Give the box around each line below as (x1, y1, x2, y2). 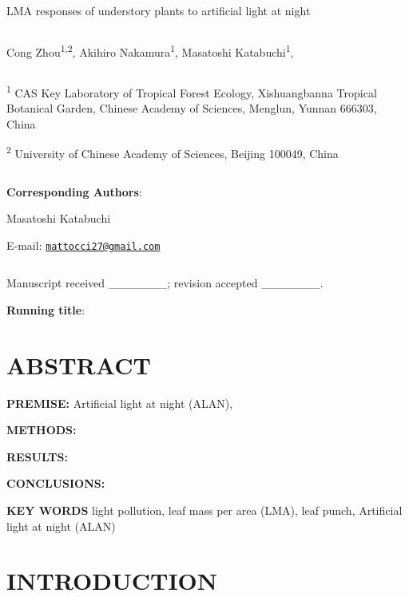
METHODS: (6, 421, 77, 438)
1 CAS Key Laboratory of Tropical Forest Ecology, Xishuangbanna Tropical (6, 81, 377, 101)
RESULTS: (6, 448, 68, 465)
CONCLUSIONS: (6, 475, 105, 492)
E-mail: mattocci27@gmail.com (6, 236, 161, 253)
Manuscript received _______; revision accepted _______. (6, 275, 324, 291)
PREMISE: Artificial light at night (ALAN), (6, 394, 233, 411)
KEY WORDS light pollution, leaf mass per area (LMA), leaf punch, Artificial (6, 502, 403, 519)
